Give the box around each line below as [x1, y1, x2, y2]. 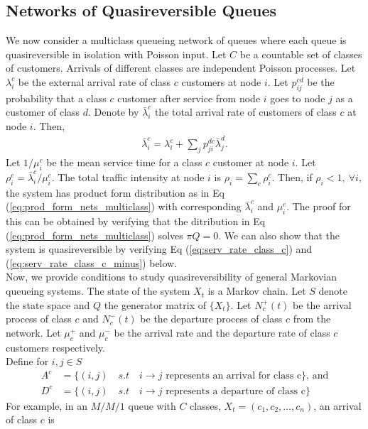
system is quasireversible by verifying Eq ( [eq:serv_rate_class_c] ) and [6, 241, 313, 256]
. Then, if [271, 169, 313, 184]
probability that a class [6, 90, 107, 105]
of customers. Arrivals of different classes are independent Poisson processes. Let [6, 60, 356, 75]
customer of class [6, 104, 80, 119]
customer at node [212, 155, 289, 170]
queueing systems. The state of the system [6, 283, 190, 298]
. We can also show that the [218, 227, 340, 242]
